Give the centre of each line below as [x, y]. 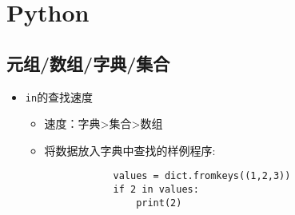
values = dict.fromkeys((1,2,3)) [202, 176]
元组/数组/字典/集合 [88, 63]
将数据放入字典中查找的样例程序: [130, 150]
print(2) [159, 203]
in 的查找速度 [59, 96]
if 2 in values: [156, 190]
